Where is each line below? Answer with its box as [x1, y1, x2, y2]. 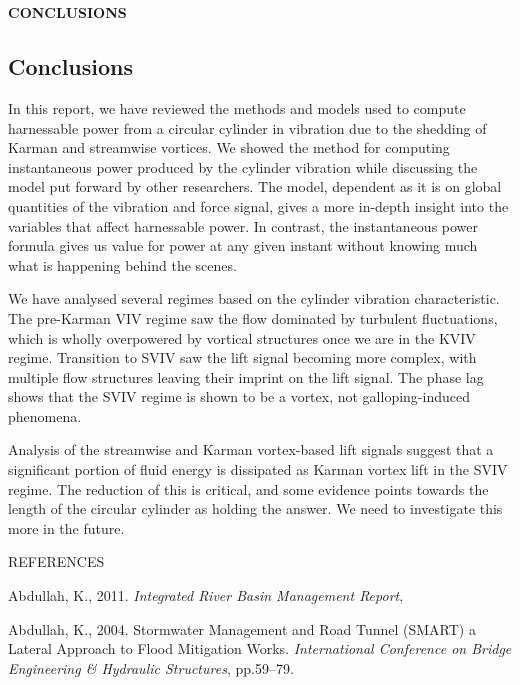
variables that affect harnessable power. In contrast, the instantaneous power [8, 215, 479, 236]
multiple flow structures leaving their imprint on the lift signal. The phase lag [8, 366, 484, 387]
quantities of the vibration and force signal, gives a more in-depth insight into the [8, 195, 509, 216]
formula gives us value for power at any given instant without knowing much [8, 235, 478, 256]
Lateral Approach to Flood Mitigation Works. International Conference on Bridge [8, 638, 512, 659]
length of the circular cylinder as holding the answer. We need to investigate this [8, 498, 503, 519]
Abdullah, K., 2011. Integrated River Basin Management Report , [8, 585, 404, 606]
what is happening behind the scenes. [8, 254, 237, 275]
